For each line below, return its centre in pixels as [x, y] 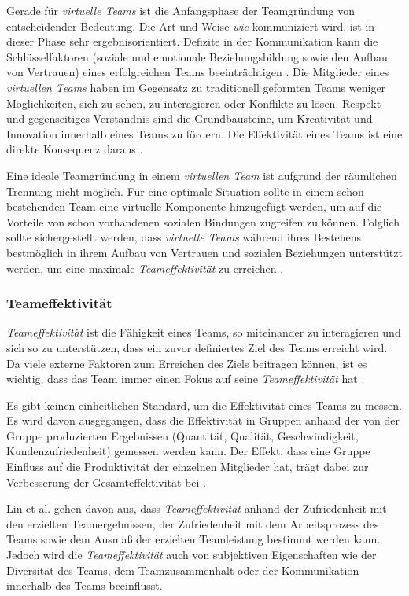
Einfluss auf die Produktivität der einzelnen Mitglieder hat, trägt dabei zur [188, 467]
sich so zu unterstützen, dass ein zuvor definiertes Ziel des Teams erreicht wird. [197, 347]
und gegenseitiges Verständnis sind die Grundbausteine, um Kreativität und [190, 118]
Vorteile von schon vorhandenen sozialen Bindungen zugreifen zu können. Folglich [203, 221]
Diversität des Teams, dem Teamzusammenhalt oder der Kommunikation [183, 570]
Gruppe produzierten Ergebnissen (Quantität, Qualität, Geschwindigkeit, [182, 435]
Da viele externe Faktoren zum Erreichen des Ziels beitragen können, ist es [187, 363]
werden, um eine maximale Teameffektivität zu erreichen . [145, 268]
